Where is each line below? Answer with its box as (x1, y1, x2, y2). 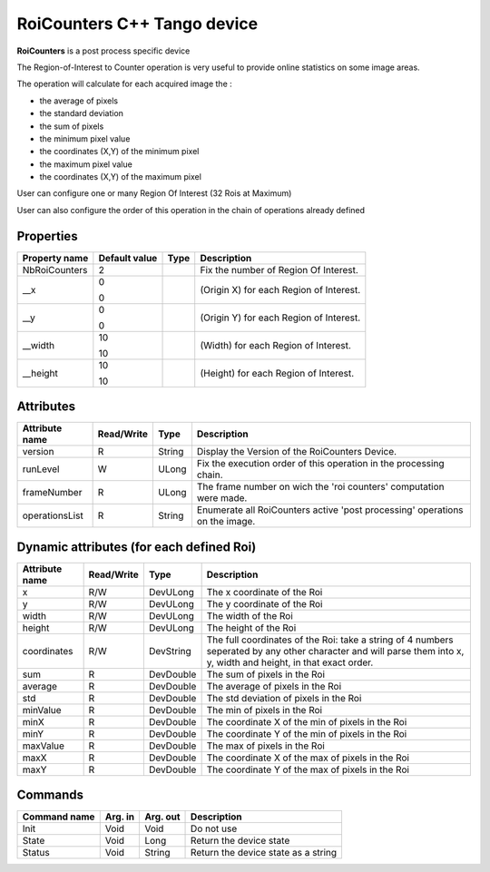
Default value (98, 251, 158, 264)
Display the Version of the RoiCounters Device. (196, 446, 397, 458)
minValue (22, 703, 63, 716)
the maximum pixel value (39, 159, 133, 170)
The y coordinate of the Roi (206, 597, 323, 610)
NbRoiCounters (22, 263, 88, 276)
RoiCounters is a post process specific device (16, 45, 191, 56)
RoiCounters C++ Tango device (16, 14, 259, 34)
